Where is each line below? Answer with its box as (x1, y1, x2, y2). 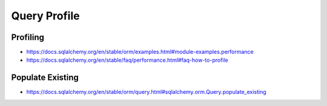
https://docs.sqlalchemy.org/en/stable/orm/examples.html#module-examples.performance (26, 48, 254, 56)
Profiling (11, 32, 45, 42)
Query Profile (11, 9, 80, 22)
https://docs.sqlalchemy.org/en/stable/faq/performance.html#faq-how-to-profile (26, 56, 228, 64)
